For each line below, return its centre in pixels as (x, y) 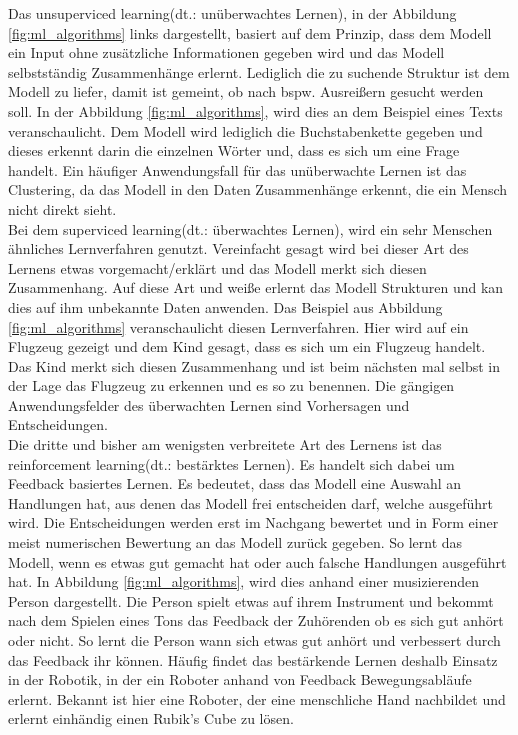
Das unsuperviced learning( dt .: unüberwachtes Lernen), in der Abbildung (232, 13)
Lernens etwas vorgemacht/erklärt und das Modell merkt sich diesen (217, 267)
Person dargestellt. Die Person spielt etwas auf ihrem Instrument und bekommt (251, 600)
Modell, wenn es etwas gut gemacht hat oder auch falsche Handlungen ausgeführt (257, 561)
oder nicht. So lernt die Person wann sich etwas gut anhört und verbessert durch (254, 640)
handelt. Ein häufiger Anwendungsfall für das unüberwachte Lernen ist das (237, 169)
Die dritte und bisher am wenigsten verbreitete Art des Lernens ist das (225, 444)
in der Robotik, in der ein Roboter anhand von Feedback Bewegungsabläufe (240, 679)
